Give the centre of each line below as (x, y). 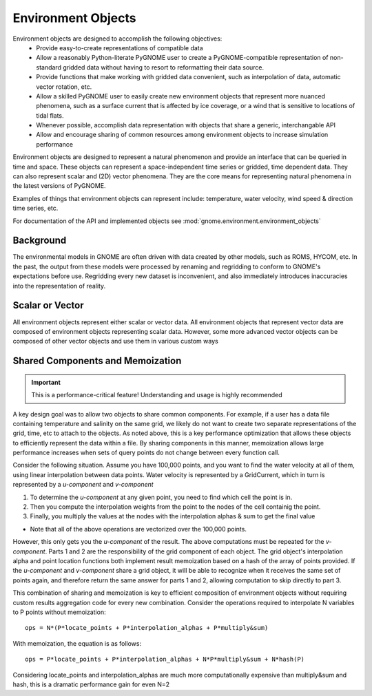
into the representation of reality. (59, 286)
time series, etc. (35, 208)
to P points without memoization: (59, 612)
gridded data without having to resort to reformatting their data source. (164, 67)
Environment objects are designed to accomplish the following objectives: (117, 39)
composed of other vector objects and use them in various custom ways (115, 341)
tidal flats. (50, 115)
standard (49, 67)
